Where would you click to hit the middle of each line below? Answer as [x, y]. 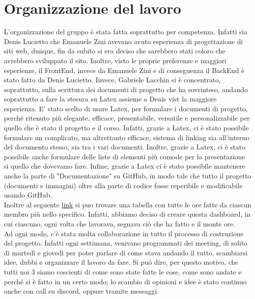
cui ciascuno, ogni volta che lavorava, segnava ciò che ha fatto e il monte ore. [120, 224]
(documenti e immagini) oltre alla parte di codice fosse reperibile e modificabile [123, 185]
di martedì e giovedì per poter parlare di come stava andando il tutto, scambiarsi [126, 252]
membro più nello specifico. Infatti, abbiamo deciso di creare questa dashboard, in [127, 214]
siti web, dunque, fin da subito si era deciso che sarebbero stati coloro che [115, 51]
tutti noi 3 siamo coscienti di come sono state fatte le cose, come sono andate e [123, 271]
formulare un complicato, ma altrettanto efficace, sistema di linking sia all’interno [127, 137]
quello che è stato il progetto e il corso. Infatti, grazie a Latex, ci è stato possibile [127, 128]
